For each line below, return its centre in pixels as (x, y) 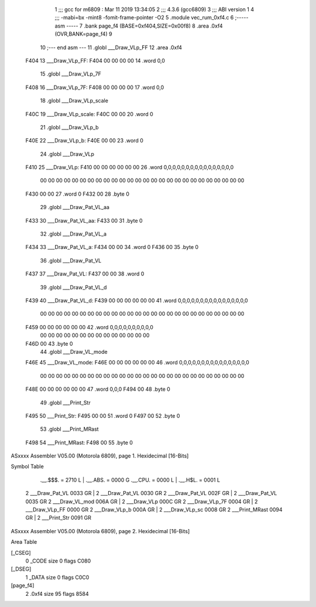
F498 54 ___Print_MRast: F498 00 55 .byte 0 (79, 442)
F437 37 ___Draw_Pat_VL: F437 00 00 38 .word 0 (85, 274)
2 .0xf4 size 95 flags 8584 (57, 594)
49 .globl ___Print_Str (65, 403)
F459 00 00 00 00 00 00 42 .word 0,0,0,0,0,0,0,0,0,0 (89, 327)
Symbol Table (27, 466)
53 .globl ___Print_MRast (69, 429)
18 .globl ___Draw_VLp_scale (74, 101)
